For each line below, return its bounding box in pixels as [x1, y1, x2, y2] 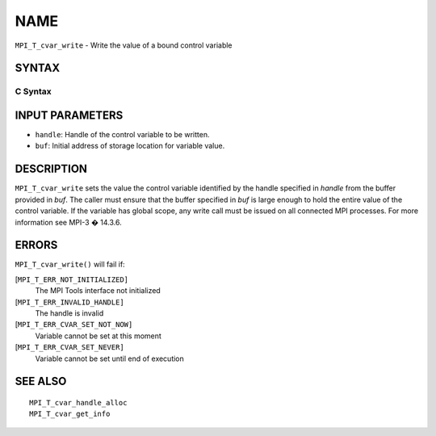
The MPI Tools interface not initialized [35, 286, 161, 296]
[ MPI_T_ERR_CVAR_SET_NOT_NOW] [15, 320, 133, 329]
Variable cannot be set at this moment [35, 331, 161, 341]
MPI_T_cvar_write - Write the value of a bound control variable [15, 40, 233, 50]
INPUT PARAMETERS [15, 108, 124, 122]
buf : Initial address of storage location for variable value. [35, 141, 225, 151]
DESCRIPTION [15, 162, 88, 176]
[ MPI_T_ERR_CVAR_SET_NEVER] [15, 342, 124, 352]
